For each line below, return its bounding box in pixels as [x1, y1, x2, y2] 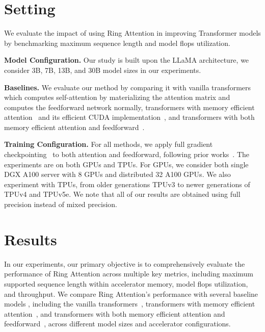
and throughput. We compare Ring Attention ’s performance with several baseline [4, 288, 258, 299]
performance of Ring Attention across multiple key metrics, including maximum [4, 268, 254, 279]
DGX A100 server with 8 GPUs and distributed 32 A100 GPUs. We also [4, 169, 231, 180]
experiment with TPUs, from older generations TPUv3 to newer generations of [4, 178, 250, 189]
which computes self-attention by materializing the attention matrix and [4, 92, 230, 103]
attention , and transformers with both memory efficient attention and [4, 308, 225, 319]
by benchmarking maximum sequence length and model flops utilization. [4, 37, 230, 48]
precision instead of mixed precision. [4, 199, 117, 210]
